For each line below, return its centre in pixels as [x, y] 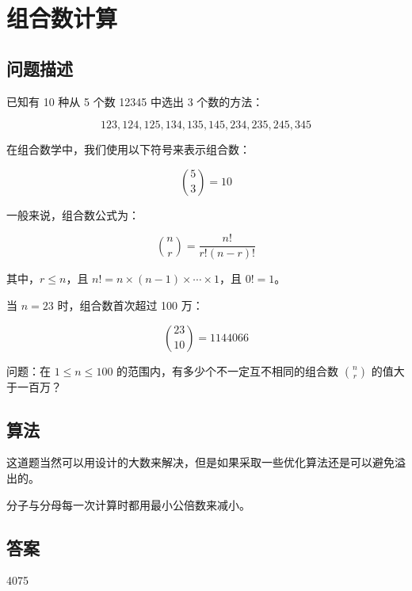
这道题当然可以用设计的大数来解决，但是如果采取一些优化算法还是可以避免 [200, 462]
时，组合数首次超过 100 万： [130, 305]
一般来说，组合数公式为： [73, 214]
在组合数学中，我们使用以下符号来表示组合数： [128, 149]
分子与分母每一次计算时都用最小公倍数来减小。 [128, 504]
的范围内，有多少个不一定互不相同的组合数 [228, 370]
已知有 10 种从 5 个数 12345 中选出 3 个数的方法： [135, 101]
